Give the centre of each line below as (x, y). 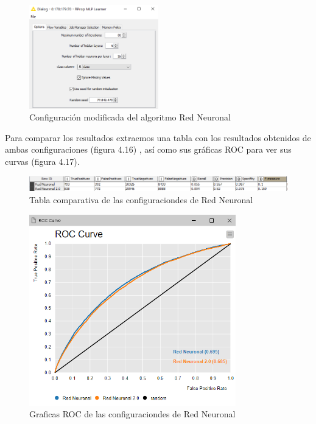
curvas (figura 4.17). (42, 161)
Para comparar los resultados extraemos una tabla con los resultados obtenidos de (158, 137)
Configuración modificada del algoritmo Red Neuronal (130, 117)
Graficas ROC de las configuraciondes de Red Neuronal (132, 414)
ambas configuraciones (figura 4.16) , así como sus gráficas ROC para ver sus (148, 149)
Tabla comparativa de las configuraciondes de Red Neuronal (141, 200)
